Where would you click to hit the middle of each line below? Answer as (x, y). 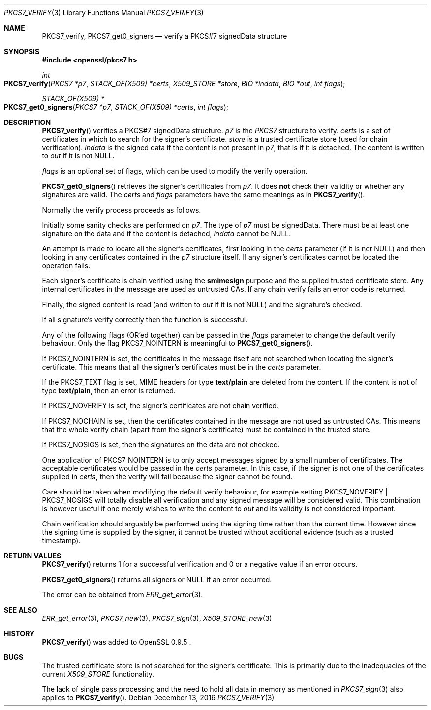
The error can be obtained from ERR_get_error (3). (123, 595)
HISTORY (19, 633)
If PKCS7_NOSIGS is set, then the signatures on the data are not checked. (161, 445)
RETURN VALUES (33, 556)
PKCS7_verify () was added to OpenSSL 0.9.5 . (117, 642)
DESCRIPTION (28, 122)
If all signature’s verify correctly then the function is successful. (145, 320)
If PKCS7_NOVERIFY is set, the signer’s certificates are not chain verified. (160, 406)
